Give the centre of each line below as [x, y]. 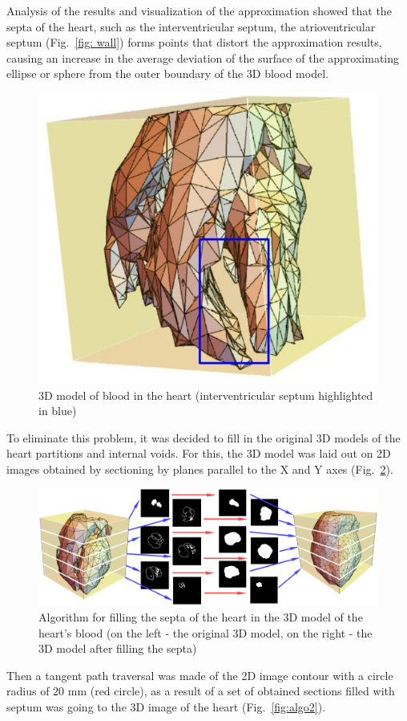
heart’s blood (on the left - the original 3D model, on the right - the [206, 632]
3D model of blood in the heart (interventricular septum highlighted [206, 395]
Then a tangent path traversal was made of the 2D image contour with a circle [200, 675]
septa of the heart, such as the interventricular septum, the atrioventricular [191, 26]
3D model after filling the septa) [118, 648]
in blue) [58, 411]
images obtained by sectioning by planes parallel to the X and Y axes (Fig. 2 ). [200, 468]
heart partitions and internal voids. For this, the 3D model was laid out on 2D [199, 453]
